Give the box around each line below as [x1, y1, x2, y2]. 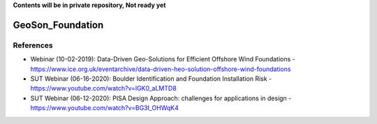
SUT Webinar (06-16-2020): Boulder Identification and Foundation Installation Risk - [30, 74, 272, 83]
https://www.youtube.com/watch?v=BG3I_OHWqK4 [30, 104, 179, 112]
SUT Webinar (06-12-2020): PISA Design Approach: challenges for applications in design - [30, 94, 292, 102]
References [13, 40, 53, 50]
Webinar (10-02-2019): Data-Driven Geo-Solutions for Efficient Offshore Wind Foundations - [30, 55, 296, 63]
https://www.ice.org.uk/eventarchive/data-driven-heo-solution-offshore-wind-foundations [30, 65, 291, 73]
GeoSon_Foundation [13, 19, 104, 31]
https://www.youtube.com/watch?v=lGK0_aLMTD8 [30, 84, 177, 93]
